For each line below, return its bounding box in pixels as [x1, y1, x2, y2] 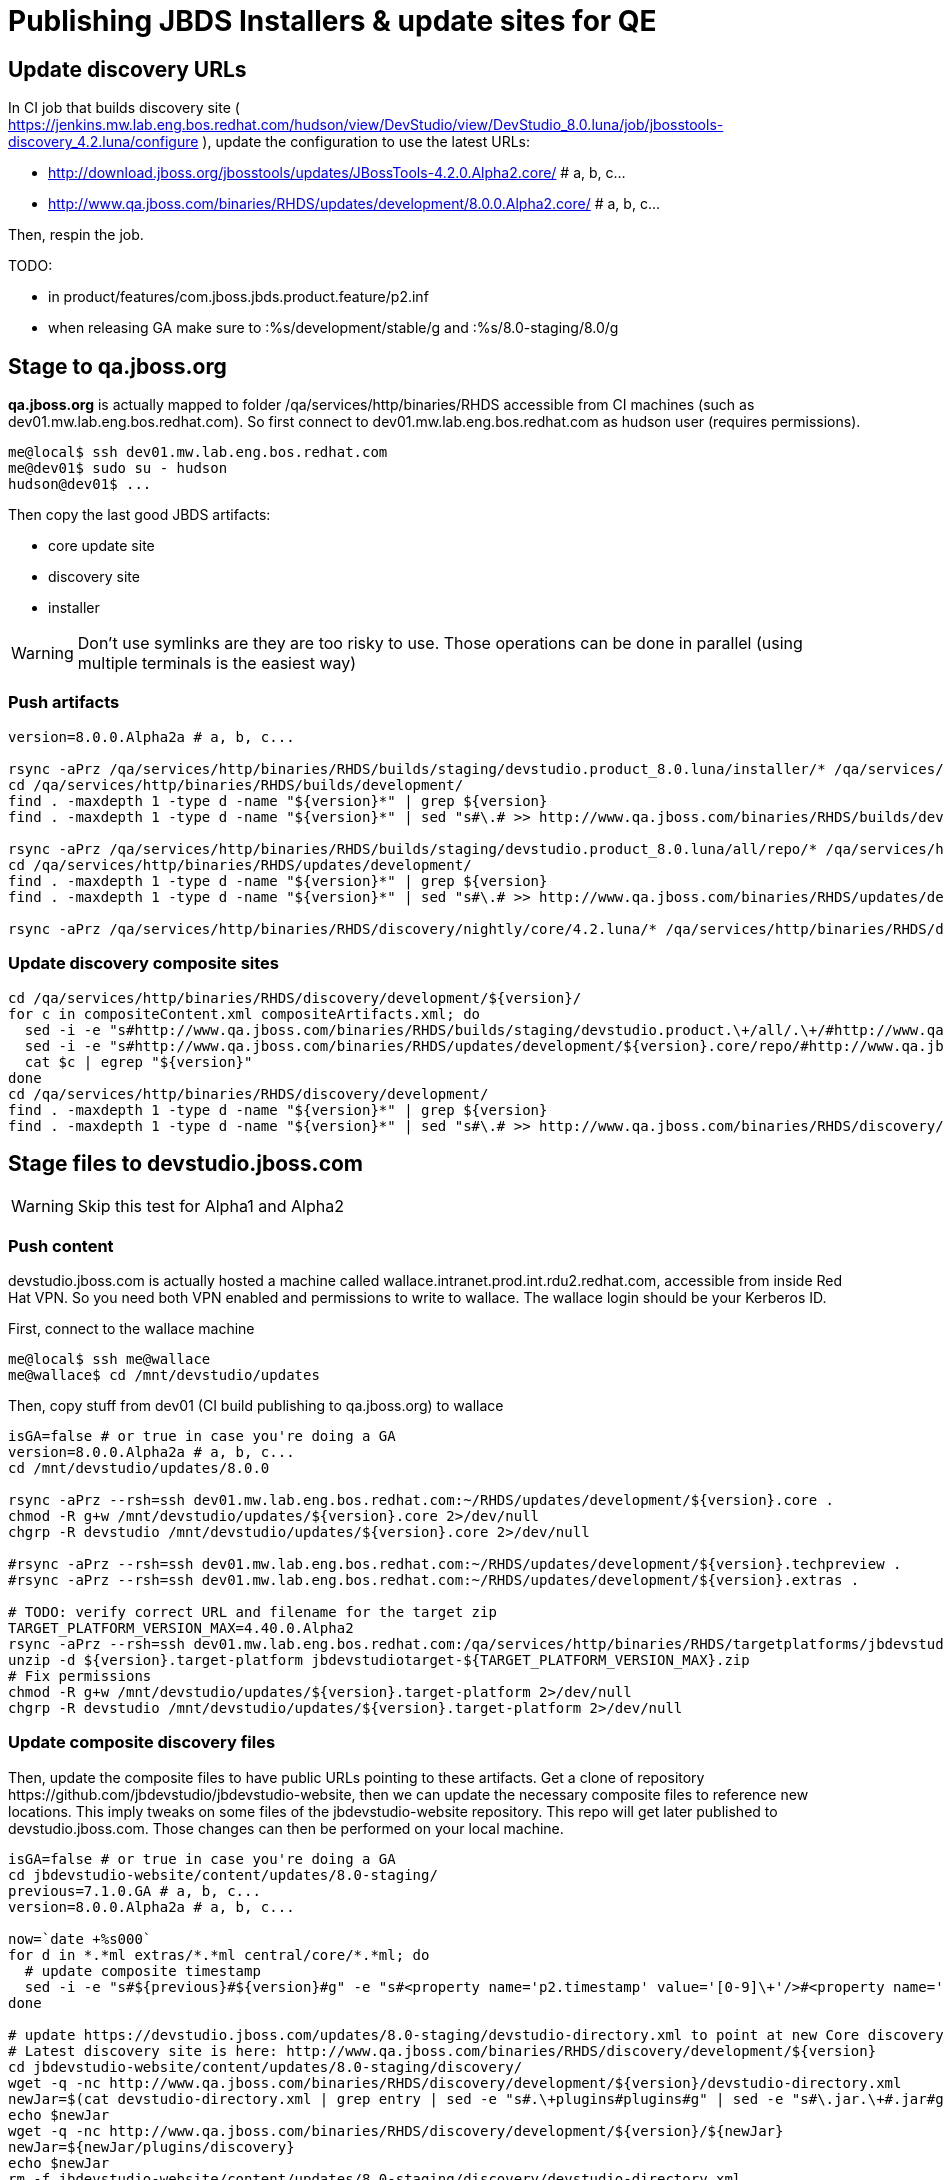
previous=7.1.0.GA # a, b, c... [8, 1882, 261, 1899]
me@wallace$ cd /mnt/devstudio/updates [8, 1367, 320, 1384]
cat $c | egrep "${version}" [24, 1053, 253, 1070]
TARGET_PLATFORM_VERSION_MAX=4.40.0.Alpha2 [8, 1620, 354, 1637]
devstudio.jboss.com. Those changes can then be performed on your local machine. [8, 1819, 564, 1837]
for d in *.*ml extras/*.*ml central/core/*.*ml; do [8, 1946, 430, 1963]
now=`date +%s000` [8, 1930, 152, 1947]
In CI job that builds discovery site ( [8, 99, 240, 117]
